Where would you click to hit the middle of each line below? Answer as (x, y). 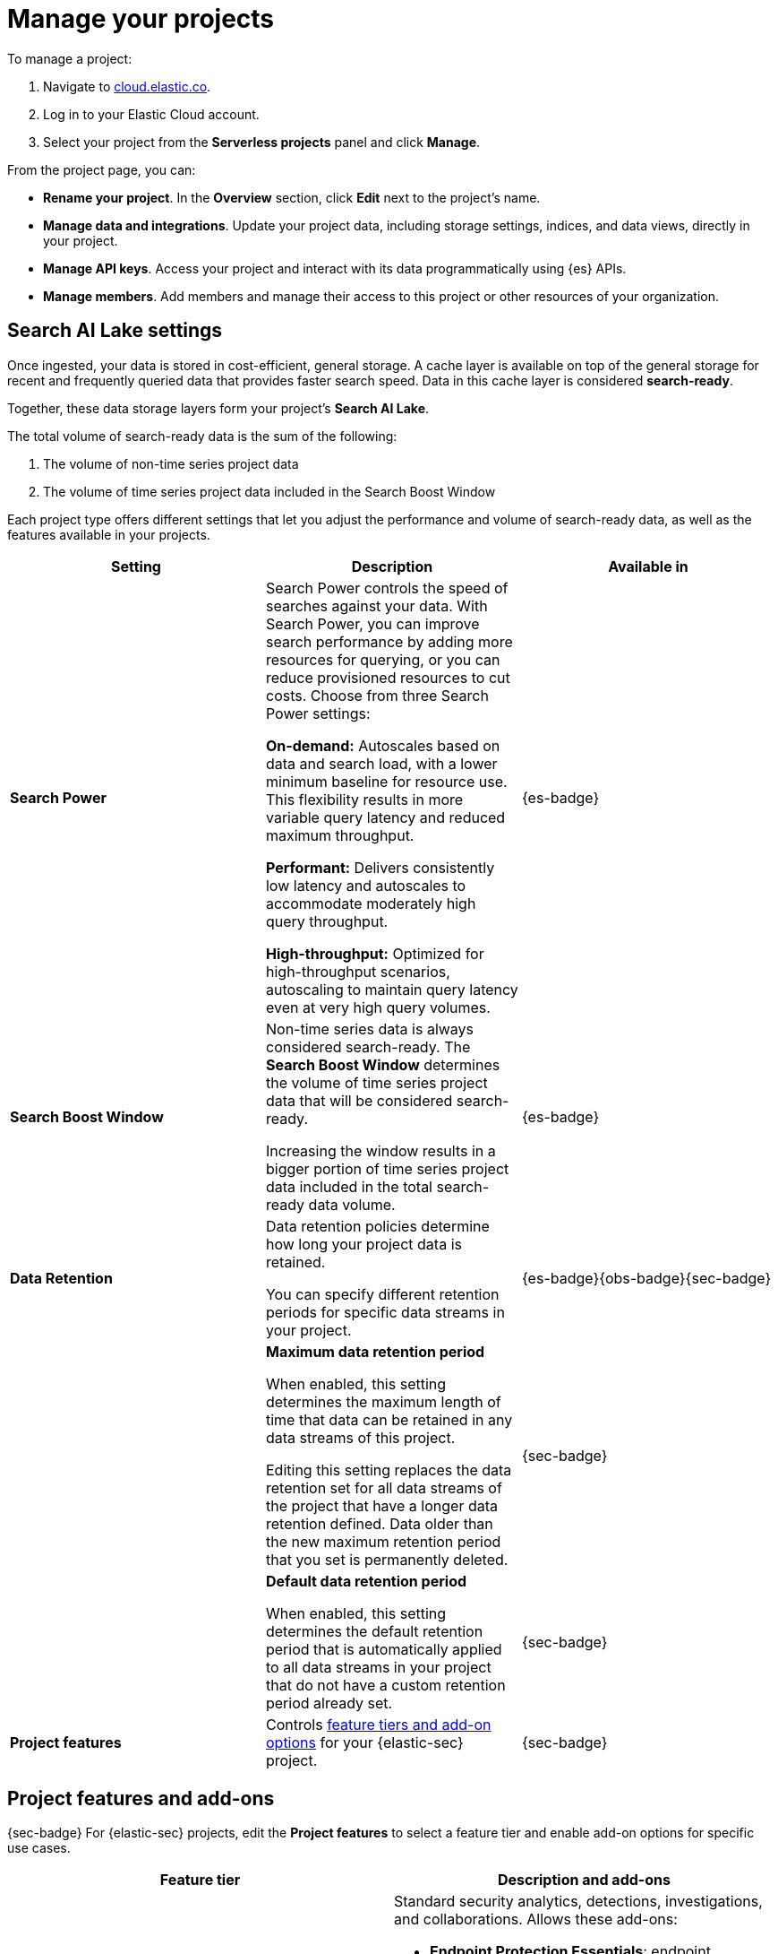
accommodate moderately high (371, 903)
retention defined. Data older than (379, 1523)
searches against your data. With (376, 605)
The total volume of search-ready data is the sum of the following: (202, 436)
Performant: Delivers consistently (380, 867)
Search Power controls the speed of (387, 588)
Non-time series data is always (370, 1029)
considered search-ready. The (368, 1046)
